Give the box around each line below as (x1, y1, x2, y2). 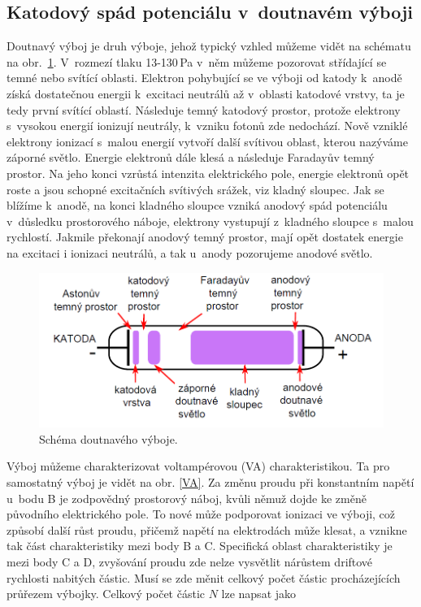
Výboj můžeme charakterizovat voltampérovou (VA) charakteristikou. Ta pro (7, 457, 390, 475)
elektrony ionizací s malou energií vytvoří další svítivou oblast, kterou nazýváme (7, 132, 408, 150)
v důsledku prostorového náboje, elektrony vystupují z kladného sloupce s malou (7, 212, 414, 229)
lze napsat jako (221, 585, 297, 602)
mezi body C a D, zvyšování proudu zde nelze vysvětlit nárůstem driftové (7, 553, 373, 570)
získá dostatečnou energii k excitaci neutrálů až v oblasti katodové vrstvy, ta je (7, 85, 405, 102)
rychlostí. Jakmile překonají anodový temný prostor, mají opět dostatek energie (7, 228, 403, 245)
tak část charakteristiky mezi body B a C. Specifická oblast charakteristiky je (7, 537, 393, 554)
